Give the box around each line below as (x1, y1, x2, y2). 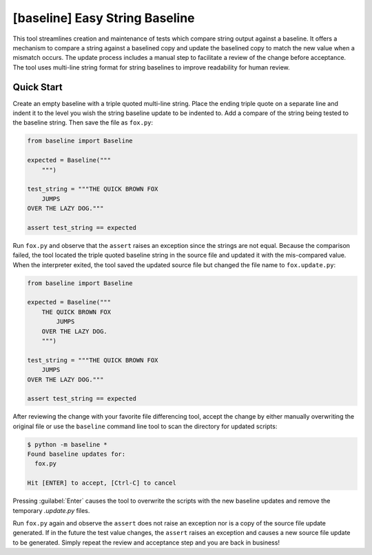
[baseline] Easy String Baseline (12, 10, 196, 25)
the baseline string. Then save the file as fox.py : (12, 118, 154, 127)
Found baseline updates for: (27, 450, 126, 458)
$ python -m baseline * (27, 441, 108, 448)
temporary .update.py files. (12, 506, 90, 514)
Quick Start (12, 81, 63, 93)
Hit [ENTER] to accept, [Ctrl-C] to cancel (27, 479, 177, 487)
